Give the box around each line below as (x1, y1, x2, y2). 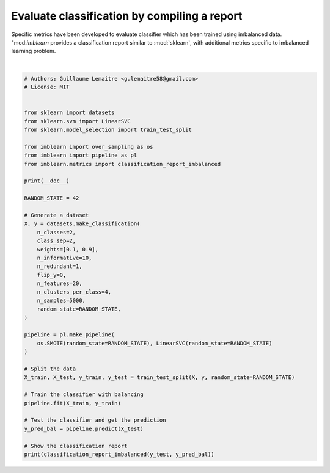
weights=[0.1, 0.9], (37, 246, 99, 253)
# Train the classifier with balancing (24, 391, 144, 398)
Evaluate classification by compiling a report (11, 9, 243, 23)
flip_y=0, (37, 272, 67, 278)
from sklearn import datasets (24, 109, 115, 116)
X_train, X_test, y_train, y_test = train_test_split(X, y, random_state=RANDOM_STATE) (24, 374, 295, 381)
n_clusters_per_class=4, (37, 289, 112, 295)
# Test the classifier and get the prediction (24, 417, 166, 424)
